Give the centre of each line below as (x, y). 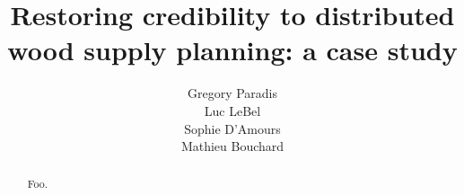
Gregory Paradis (232, 93)
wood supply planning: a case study (232, 50)
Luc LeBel (232, 110)
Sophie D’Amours (232, 128)
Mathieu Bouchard (232, 146)
